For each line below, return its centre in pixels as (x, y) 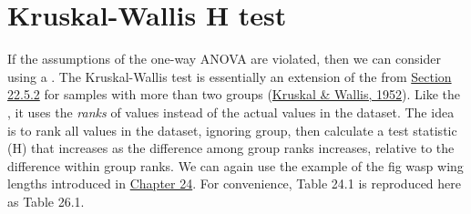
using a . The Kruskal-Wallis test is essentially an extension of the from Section (230, 76)
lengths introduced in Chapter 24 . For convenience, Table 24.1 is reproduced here (235, 183)
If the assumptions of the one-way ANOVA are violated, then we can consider (224, 59)
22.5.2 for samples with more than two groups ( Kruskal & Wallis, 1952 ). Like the (234, 94)
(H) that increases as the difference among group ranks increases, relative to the (231, 148)
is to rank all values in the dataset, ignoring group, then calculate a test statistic (232, 130)
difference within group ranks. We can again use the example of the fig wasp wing (235, 165)
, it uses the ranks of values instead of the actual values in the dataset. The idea (231, 112)
